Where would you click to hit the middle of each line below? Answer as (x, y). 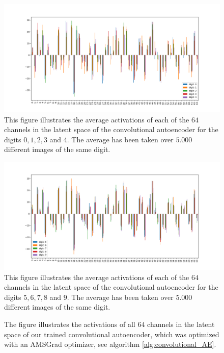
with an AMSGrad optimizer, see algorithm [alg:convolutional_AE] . (110, 344)
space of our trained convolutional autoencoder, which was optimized (112, 334)
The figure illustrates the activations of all (70, 324)
